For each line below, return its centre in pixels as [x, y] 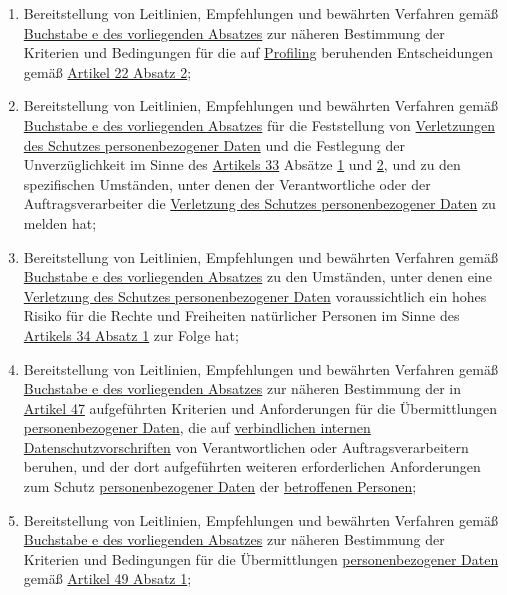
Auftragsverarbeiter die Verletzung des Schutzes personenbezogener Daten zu [259, 203]
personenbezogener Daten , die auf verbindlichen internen [197, 427]
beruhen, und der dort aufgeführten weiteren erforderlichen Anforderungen [252, 466]
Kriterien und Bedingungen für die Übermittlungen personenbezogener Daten [261, 558]
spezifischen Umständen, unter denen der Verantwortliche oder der [227, 183]
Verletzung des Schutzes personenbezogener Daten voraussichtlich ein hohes [255, 295]
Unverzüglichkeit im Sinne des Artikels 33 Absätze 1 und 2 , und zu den [242, 164]
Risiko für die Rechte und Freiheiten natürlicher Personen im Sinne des [241, 315]
